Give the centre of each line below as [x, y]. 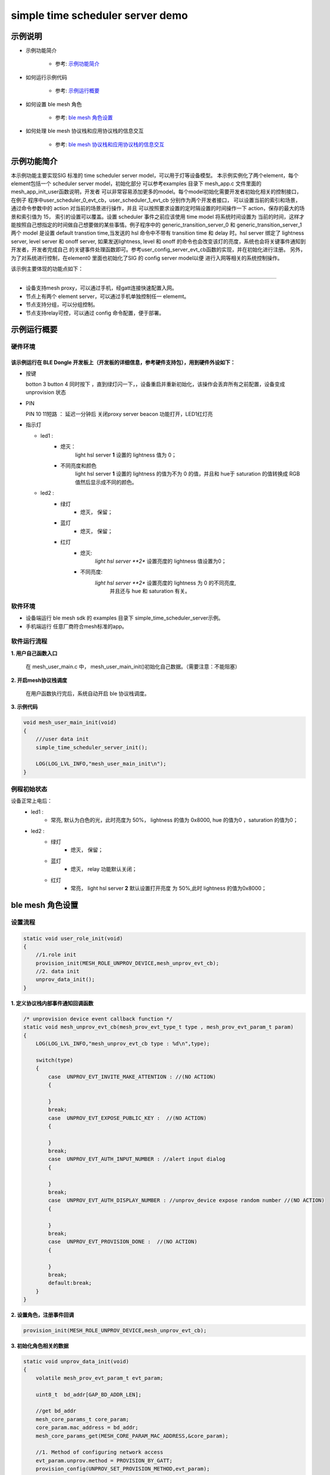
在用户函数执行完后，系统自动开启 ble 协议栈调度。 [88, 693]
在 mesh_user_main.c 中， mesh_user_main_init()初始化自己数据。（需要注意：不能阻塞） [133, 667]
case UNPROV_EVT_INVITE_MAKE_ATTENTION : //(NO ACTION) [132, 1076]
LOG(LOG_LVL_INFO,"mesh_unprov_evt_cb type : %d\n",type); [123, 1043]
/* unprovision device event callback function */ [98, 1019]
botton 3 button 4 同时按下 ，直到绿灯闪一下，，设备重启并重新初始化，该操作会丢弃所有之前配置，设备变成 [155, 384]
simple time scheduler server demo [99, 15]
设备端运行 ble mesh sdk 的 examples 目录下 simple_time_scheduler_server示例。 [125, 618]
